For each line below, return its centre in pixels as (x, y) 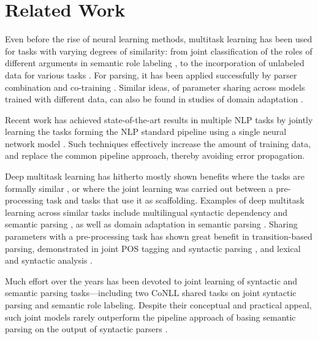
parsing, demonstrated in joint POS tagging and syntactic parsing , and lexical (153, 248)
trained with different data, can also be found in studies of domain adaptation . (154, 99)
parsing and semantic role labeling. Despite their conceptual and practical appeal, (158, 305)
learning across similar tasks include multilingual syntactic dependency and (146, 212)
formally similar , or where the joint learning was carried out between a (139, 188)
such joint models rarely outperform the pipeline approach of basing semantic (150, 317)
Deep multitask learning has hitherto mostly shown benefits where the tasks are (155, 176)
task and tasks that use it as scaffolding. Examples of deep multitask (175, 200)
